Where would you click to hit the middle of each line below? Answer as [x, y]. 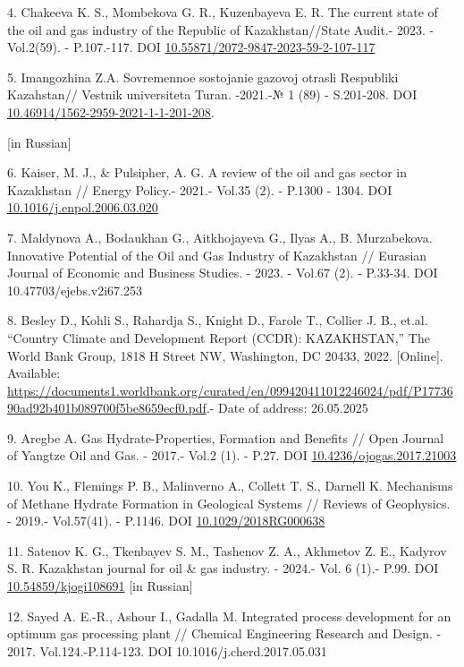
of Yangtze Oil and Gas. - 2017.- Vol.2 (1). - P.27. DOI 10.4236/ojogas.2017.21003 [232, 455]
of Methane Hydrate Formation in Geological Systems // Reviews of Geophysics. [229, 503]
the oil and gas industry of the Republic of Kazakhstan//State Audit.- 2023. [216, 29]
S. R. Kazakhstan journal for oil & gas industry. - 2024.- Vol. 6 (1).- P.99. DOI [223, 568]
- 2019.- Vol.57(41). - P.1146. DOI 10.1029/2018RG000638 [166, 521]
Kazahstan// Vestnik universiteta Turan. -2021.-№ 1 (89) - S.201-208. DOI [212, 94]
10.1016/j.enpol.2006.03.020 [83, 207]
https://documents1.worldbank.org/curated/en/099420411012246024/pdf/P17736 [230, 390]
